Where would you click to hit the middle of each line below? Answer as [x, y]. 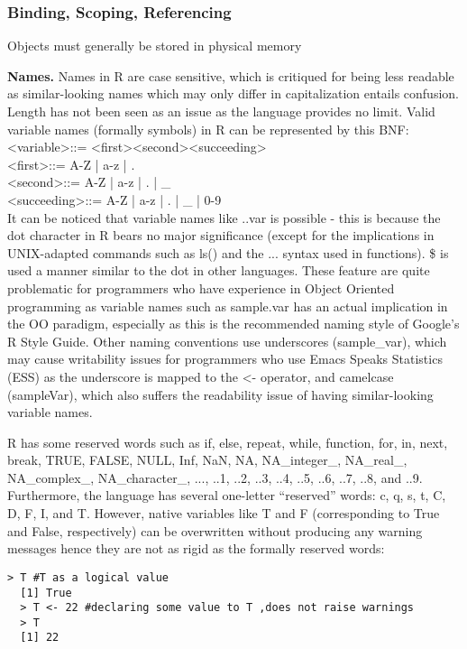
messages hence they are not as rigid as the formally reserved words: [196, 548]
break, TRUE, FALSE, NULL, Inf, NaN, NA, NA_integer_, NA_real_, [207, 460]
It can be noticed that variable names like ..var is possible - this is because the [224, 217]
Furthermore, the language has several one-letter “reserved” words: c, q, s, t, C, [227, 495]
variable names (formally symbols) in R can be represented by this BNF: [208, 129]
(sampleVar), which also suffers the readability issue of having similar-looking [220, 394]
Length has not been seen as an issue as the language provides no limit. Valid [221, 111]
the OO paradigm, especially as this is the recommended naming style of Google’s [233, 324]
